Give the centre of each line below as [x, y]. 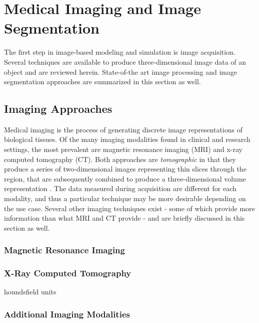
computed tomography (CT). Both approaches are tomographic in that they [120, 159]
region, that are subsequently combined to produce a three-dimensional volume [125, 178]
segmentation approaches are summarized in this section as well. [102, 82]
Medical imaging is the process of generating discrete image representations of [123, 129]
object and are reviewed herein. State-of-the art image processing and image [121, 71]
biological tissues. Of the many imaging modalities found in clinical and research [127, 139]
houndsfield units [30, 292]
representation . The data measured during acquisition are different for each [120, 188]
